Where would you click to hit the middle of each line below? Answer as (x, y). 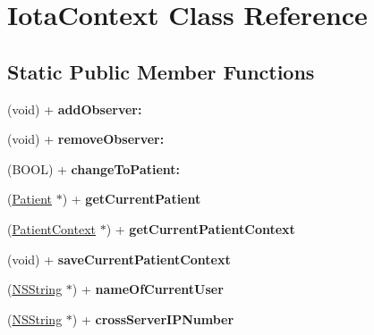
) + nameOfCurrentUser (148, 289)
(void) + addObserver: (75, 109)
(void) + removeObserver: (86, 139)
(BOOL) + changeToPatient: (94, 168)
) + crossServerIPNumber (153, 318)
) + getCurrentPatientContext (200, 228)
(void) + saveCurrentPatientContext (119, 259)
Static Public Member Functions (161, 71)
